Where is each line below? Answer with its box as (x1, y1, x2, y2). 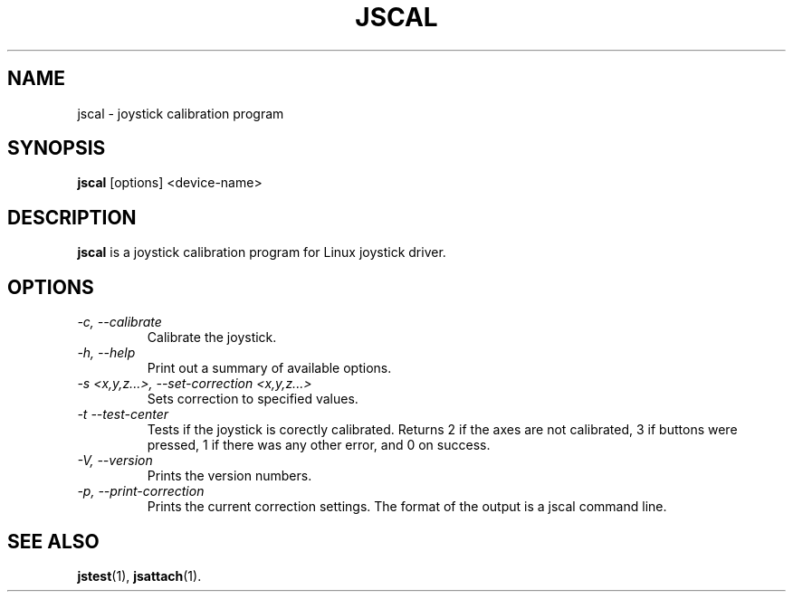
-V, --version (77, 452, 153, 469)
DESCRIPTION (7, 205, 137, 229)
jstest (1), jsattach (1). (77, 567, 202, 584)
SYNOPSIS (7, 137, 106, 160)
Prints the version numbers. (147, 468, 312, 484)
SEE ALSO (7, 529, 100, 553)
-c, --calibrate (77, 314, 162, 330)
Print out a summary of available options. (147, 360, 392, 376)
